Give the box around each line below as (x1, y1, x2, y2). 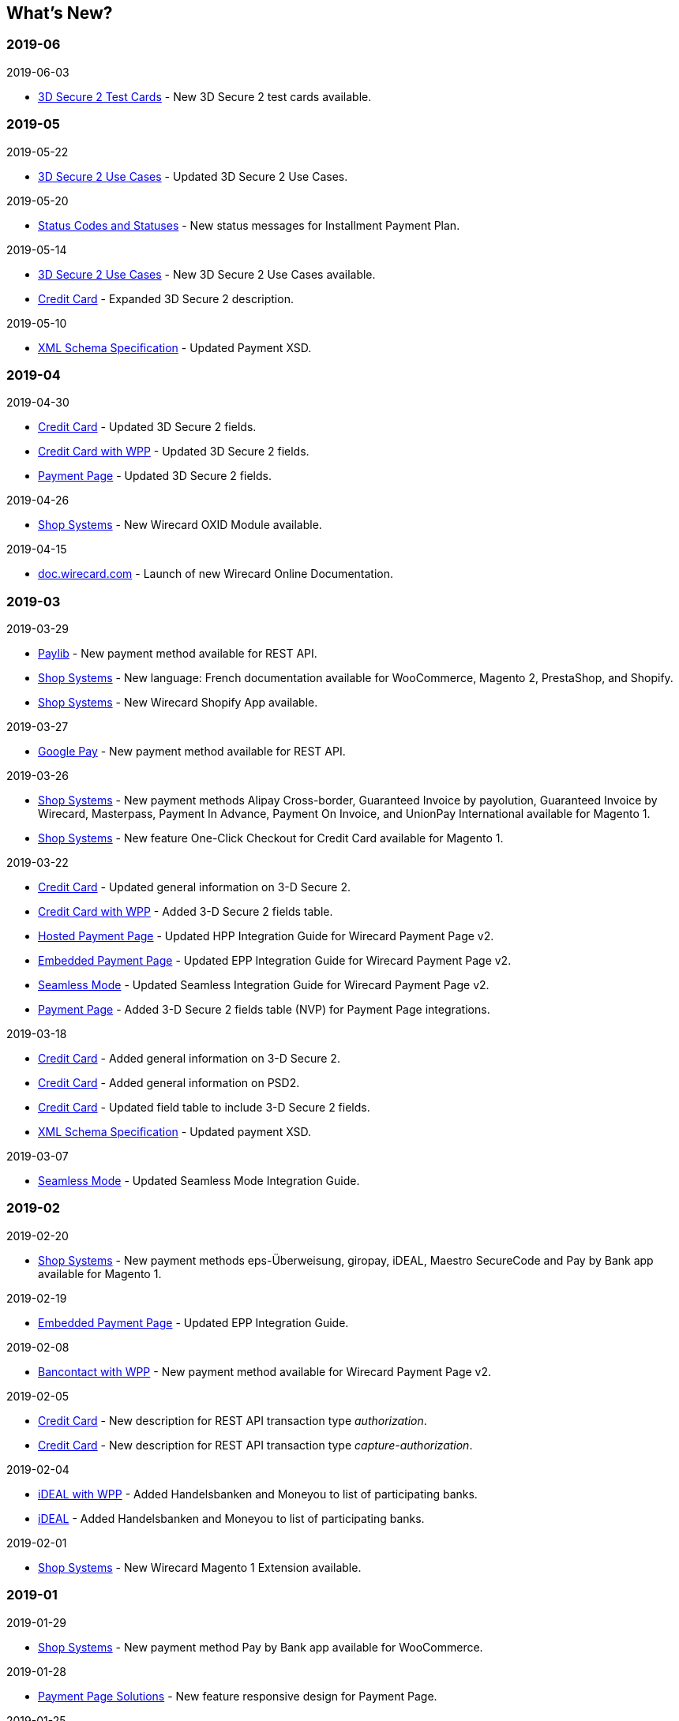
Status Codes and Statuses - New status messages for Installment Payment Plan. (38, 218, 460, 232)
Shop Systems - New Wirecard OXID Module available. (38, 518, 322, 532)
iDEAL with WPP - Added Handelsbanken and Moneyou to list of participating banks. (38, 1487, 478, 1501)
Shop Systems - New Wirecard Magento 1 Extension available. (38, 1560, 362, 1574)
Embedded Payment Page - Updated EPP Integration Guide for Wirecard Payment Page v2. (38, 954, 512, 968)
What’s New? (6, 3, 113, 23)
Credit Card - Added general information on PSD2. (38, 1076, 300, 1090)
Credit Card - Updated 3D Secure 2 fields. (38, 420, 257, 434)
